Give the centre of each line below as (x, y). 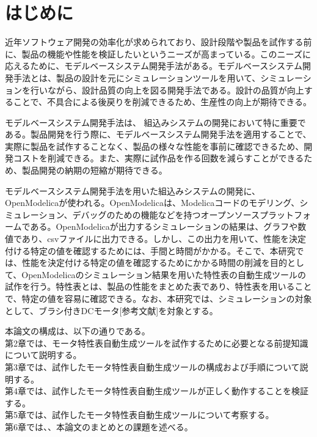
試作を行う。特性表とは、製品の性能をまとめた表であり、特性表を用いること (158, 286)
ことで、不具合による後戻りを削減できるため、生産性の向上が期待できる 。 (162, 102)
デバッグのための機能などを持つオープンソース (166, 214)
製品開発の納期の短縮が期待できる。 (94, 170)
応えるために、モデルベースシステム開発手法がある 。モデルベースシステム (154, 66)
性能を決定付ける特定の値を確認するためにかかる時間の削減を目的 (154, 263)
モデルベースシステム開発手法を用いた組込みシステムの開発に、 (133, 190)
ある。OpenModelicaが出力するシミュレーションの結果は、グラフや (164, 226)
